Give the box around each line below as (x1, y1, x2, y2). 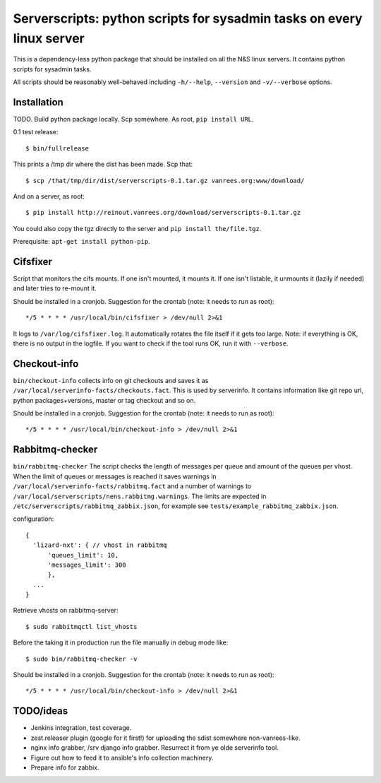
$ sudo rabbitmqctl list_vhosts (25, 623, 138, 630)
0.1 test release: (13, 128, 59, 136)
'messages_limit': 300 (47, 560, 126, 569)
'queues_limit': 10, (47, 551, 119, 559)
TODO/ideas (13, 705, 68, 717)
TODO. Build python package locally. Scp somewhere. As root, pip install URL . (13, 115, 254, 124)
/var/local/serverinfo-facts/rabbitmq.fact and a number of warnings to (13, 482, 252, 490)
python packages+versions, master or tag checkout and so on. (13, 396, 196, 404)
